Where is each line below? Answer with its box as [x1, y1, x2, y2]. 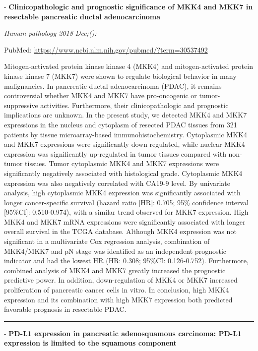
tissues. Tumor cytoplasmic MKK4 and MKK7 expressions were [25, 158, 219, 169]
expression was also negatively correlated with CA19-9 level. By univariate [4, 177, 231, 188]
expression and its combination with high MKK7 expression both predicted [4, 294, 233, 304]
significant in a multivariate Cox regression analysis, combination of [4, 236, 210, 246]
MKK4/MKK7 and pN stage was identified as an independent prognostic [4, 245, 226, 256]
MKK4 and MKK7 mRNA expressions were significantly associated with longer [4, 216, 246, 227]
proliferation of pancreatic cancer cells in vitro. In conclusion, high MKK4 [4, 285, 229, 295]
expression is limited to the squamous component [4, 338, 177, 348]
